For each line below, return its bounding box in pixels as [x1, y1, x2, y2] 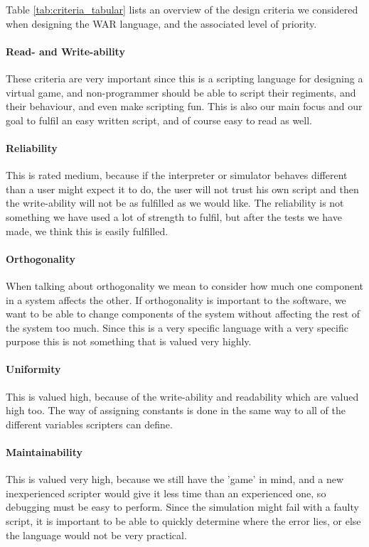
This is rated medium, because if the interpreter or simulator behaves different [6, 168, 348, 183]
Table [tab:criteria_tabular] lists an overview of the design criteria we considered [6, 2, 358, 16]
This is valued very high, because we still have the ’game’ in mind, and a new [6, 472, 344, 487]
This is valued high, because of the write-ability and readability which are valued [6, 389, 359, 404]
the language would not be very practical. [6, 527, 187, 542]
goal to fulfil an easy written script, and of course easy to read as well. [6, 112, 313, 127]
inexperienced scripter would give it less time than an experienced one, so [6, 485, 326, 500]
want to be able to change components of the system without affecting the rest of [6, 306, 360, 321]
